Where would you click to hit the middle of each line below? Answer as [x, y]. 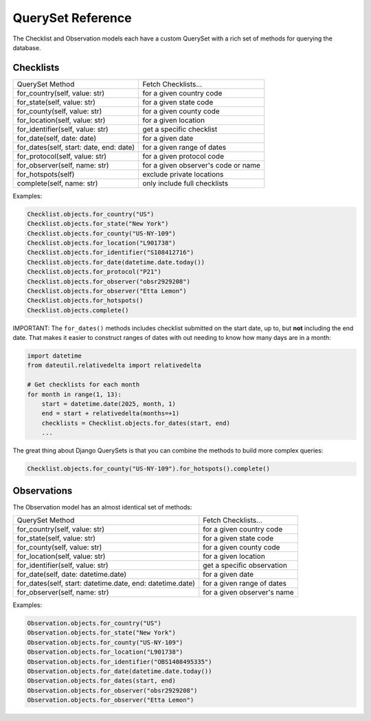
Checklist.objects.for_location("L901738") [102, 243]
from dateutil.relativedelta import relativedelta [114, 365]
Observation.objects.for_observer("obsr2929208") [112, 690]
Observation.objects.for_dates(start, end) [102, 681]
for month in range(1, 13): [74, 394]
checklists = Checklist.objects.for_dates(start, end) [136, 423]
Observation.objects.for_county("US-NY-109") [105, 642]
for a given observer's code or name [202, 165]
